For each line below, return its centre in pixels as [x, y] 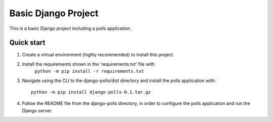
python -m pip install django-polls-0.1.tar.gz [91, 92]
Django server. [37, 110]
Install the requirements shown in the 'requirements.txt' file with [88, 64]
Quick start [27, 43]
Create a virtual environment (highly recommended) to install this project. [98, 55]
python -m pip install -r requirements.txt [89, 71]
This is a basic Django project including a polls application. [70, 28]
